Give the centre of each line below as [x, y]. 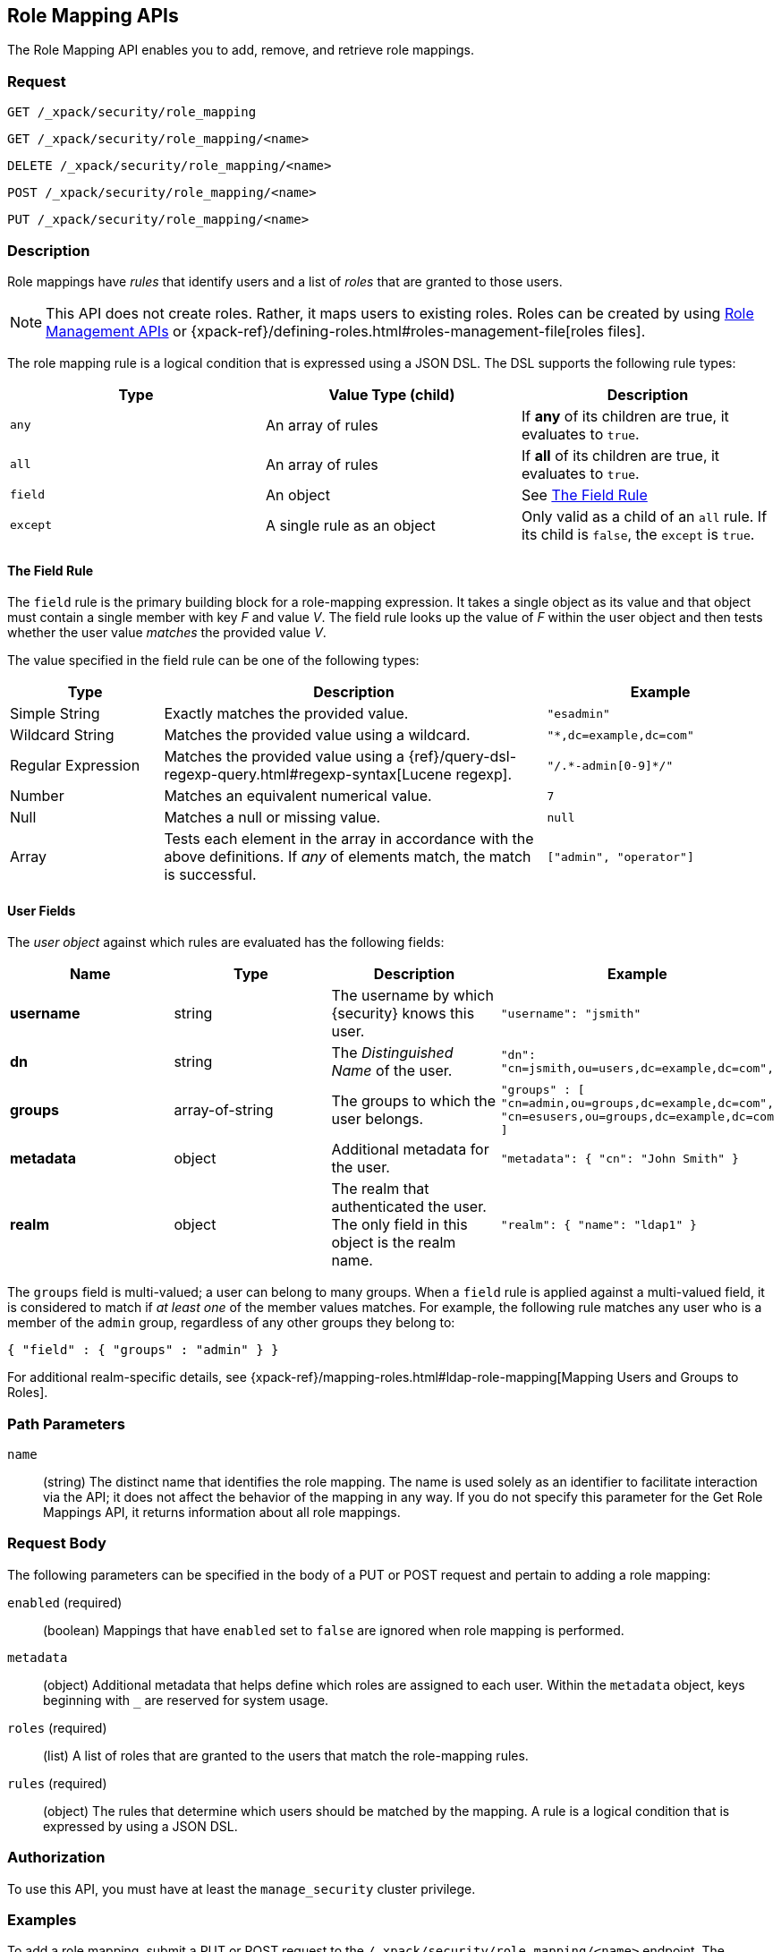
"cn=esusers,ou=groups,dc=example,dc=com [637, 1117]
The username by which [412, 996]
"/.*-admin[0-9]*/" [610, 765]
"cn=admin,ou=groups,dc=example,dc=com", [637, 1104]
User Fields [42, 910]
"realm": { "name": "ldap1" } [598, 1224]
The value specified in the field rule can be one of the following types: [213, 661]
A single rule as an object [350, 525]
